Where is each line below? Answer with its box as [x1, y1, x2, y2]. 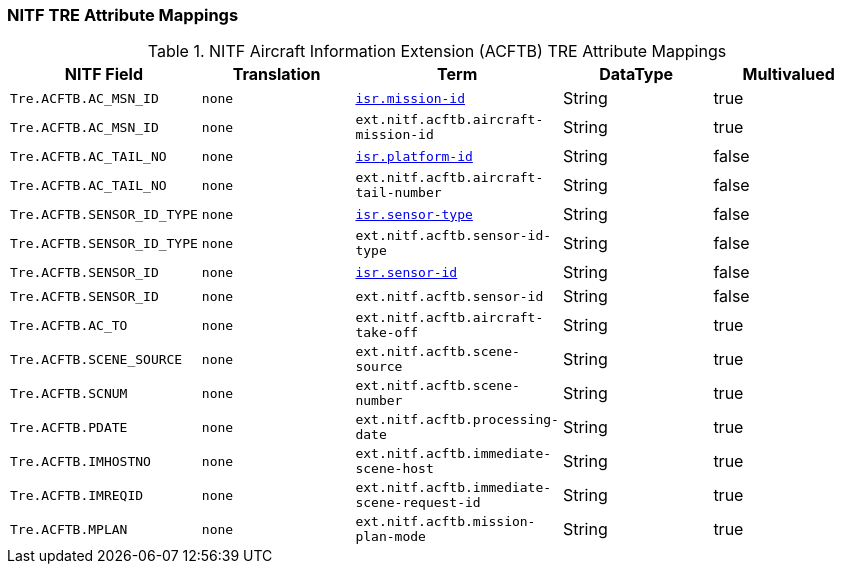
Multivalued [742, 64, 835, 85]
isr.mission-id [355, 90, 466, 106]
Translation [232, 64, 321, 85]
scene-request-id [355, 495, 481, 511]
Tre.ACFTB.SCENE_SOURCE [10, 351, 183, 367]
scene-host [355, 461, 434, 477]
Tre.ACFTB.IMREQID [10, 487, 144, 503]
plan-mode [355, 529, 426, 545]
